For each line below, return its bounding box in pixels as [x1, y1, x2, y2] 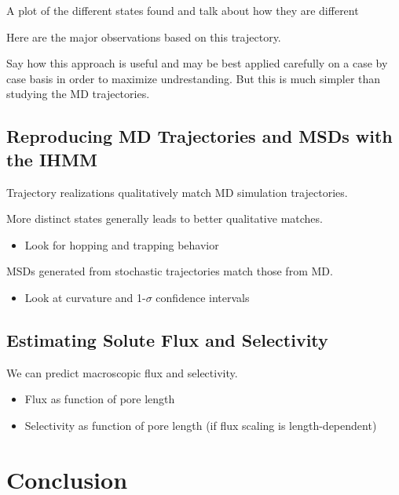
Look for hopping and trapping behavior [24, 236, 219, 253]
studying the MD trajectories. [6, 86, 150, 102]
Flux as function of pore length [24, 391, 175, 407]
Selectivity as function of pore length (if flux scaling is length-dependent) [24, 417, 377, 433]
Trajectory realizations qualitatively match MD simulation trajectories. [6, 184, 348, 200]
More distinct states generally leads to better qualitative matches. [6, 210, 323, 227]
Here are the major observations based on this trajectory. [6, 28, 281, 45]
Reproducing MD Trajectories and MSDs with [6, 124, 393, 148]
